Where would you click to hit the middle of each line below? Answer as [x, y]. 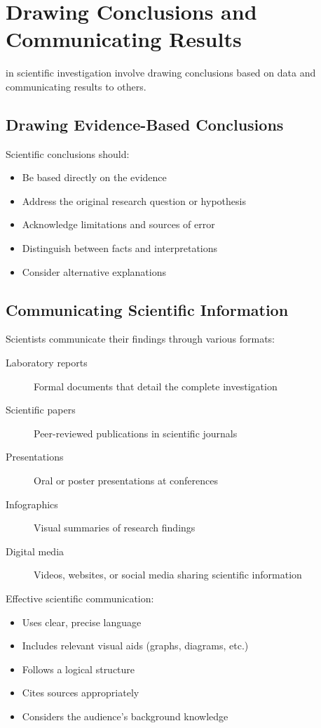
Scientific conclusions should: [68, 153]
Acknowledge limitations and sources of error [118, 224]
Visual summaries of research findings [115, 528]
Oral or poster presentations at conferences [126, 481]
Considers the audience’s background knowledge [125, 716]
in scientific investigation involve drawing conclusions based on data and [161, 73]
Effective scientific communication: [80, 598]
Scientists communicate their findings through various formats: [141, 339]
